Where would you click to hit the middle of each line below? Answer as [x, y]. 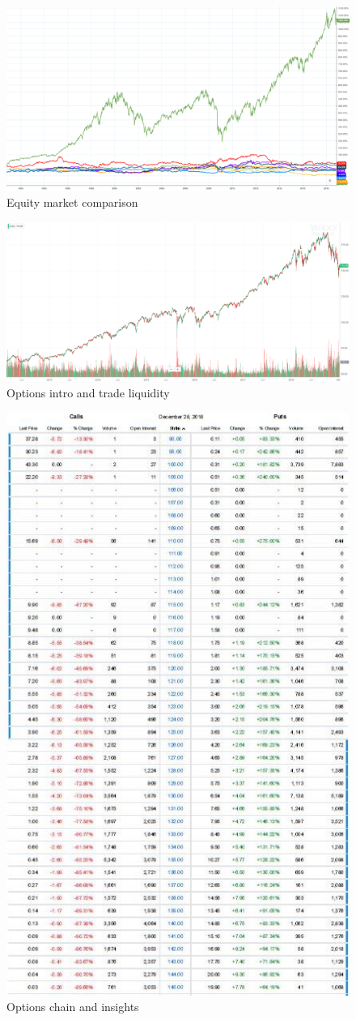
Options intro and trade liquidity [88, 393]
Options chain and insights [73, 1007]
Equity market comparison [72, 201]
